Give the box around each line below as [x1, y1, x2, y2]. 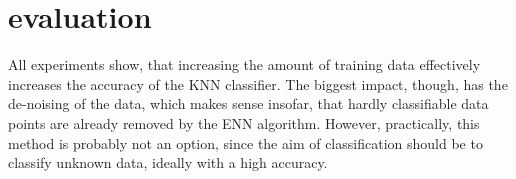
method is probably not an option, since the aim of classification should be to [8, 132, 483, 153]
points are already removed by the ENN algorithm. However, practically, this [8, 112, 480, 133]
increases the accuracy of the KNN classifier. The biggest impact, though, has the [8, 73, 508, 94]
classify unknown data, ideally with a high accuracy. [8, 152, 328, 173]
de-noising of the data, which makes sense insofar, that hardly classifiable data [8, 93, 489, 114]
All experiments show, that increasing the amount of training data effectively [8, 54, 481, 75]
